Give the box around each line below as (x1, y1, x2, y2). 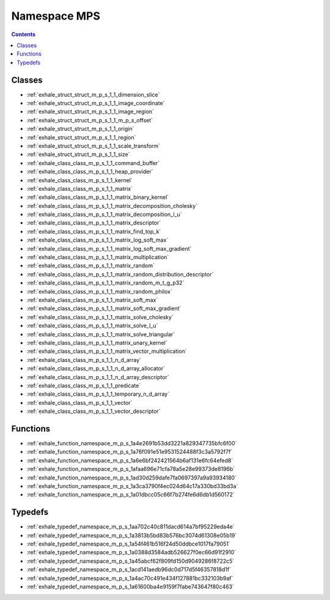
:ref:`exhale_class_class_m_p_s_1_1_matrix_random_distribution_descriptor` (26, 270, 214, 278)
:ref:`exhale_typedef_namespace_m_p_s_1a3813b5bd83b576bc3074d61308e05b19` (26, 531, 237, 539)
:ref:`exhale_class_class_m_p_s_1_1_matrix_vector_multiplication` (26, 347, 188, 355)
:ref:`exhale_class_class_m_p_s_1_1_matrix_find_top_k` (26, 228, 161, 235)
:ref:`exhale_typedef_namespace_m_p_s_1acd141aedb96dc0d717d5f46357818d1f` (26, 566, 232, 573)
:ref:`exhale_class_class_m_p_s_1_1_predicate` (26, 382, 141, 389)
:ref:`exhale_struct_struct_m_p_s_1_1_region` (26, 133, 136, 141)
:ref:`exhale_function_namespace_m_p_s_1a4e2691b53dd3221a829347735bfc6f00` (26, 439, 237, 446)
